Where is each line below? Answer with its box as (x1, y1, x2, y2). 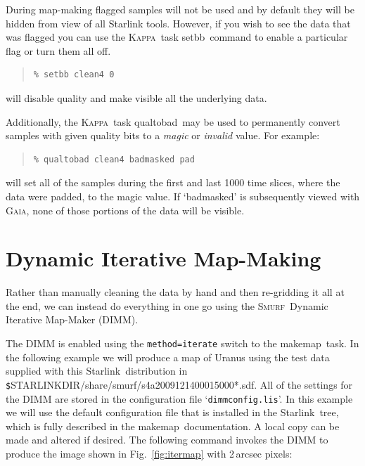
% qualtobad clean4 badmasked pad (33, 154, 195, 164)
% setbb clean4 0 (33, 70, 115, 80)
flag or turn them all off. (6, 43, 111, 58)
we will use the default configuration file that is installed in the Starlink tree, (6, 405, 339, 420)
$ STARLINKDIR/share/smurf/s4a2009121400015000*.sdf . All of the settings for (6, 377, 353, 391)
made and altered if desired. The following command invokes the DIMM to (6, 432, 328, 447)
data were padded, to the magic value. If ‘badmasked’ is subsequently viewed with (6, 188, 360, 203)
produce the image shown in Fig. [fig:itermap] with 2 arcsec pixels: (6, 446, 293, 460)
